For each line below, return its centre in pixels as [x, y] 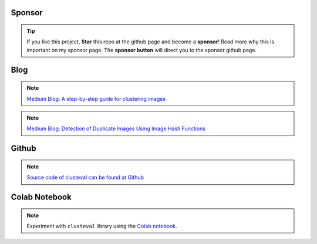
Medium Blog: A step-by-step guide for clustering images [96, 99]
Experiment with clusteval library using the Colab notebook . [102, 226]
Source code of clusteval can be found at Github [85, 177]
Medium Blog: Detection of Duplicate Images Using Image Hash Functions [116, 128]
